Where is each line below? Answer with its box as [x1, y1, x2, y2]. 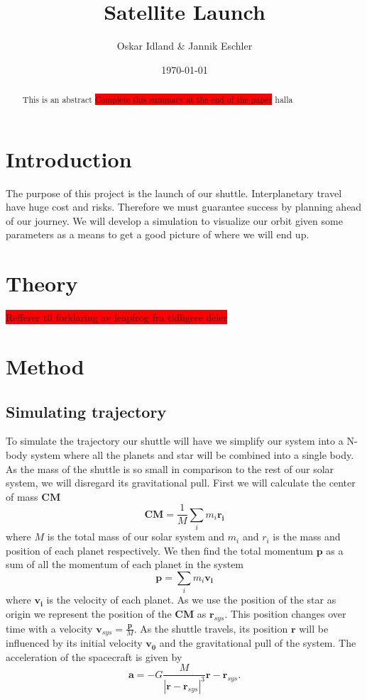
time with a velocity [6, 621, 93, 635]
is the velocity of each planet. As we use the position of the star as [46, 592, 336, 607]
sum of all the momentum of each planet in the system [6, 557, 244, 572]
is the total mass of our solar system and [47, 529, 225, 544]
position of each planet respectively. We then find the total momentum [6, 543, 314, 557]
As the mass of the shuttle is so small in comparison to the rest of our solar [6, 461, 334, 476]
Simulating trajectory [6, 400, 167, 422]
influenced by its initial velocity [6, 635, 143, 650]
